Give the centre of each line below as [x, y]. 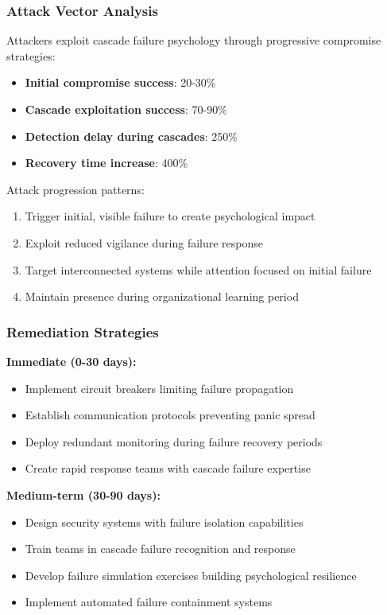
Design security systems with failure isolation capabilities [164, 522]
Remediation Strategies [83, 331]
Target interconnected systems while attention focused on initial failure [198, 269]
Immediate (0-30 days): [72, 361]
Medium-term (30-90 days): [83, 494]
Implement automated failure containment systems [149, 602]
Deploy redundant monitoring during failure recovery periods [174, 441]
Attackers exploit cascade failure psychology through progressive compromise [194, 40]
